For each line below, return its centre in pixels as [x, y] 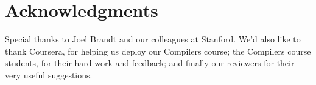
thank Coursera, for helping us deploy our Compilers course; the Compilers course [158, 51]
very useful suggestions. [49, 74]
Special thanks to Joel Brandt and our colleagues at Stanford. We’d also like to [153, 39]
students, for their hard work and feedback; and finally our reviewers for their [150, 63]
